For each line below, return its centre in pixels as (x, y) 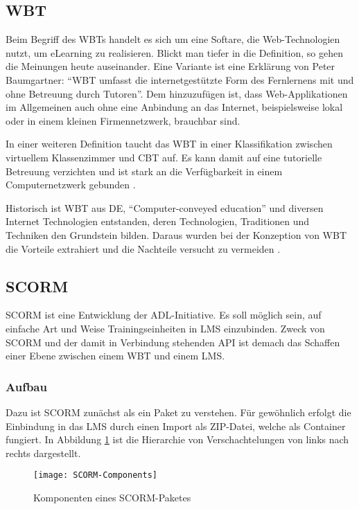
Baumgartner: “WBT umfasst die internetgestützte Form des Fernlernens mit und (180, 79)
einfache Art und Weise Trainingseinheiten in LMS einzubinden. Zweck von (165, 328)
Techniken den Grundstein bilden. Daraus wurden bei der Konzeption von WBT (176, 234)
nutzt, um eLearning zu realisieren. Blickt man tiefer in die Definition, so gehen (175, 52)
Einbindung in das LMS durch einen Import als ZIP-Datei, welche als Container (176, 426)
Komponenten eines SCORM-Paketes (112, 497)
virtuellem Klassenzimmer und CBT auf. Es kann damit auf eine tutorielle (164, 157)
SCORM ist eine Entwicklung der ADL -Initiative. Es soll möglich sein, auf (164, 315)
